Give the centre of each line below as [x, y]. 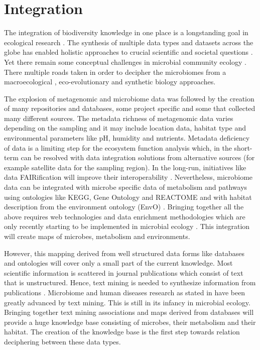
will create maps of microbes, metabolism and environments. [97, 236]
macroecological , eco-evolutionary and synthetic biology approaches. [110, 82]
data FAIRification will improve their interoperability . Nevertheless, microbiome [128, 177]
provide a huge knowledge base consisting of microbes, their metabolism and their [130, 322]
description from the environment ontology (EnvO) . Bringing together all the [124, 207]
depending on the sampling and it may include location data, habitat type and [125, 128]
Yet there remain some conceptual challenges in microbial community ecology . [125, 62]
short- [243, 147]
